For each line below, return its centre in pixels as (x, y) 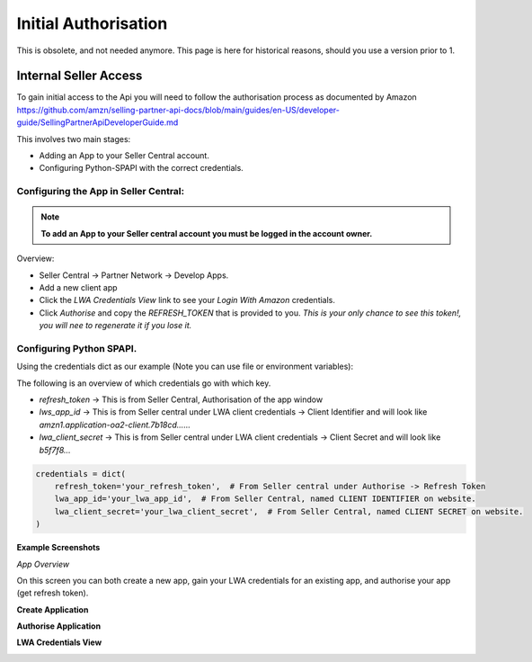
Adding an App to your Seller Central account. (124, 156)
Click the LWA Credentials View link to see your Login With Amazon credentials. (187, 300)
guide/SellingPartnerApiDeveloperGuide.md (98, 122)
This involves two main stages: (74, 139)
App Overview (43, 564)
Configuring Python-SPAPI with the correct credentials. (142, 168)
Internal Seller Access (80, 76)
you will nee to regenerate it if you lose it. (115, 326)
